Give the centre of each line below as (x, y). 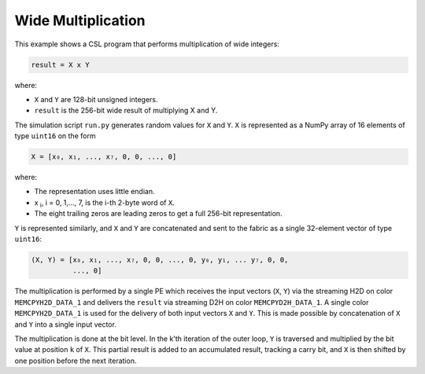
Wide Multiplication (80, 20)
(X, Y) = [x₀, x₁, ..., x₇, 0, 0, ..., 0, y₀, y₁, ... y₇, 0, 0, (160, 260)
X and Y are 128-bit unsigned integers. (96, 99)
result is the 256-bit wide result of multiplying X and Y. (126, 111)
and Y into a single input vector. (66, 324)
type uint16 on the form (55, 136)
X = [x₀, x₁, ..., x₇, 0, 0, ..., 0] (104, 157)
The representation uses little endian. (94, 192)
